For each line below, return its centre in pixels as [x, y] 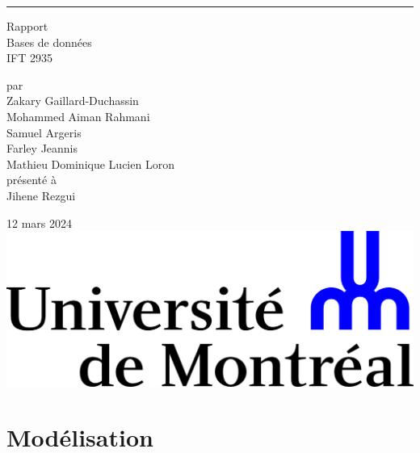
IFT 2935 [29, 58]
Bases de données [49, 42]
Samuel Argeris [44, 132]
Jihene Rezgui [41, 195]
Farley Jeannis [42, 148]
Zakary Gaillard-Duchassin [73, 101]
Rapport [27, 26]
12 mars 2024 [39, 222]
